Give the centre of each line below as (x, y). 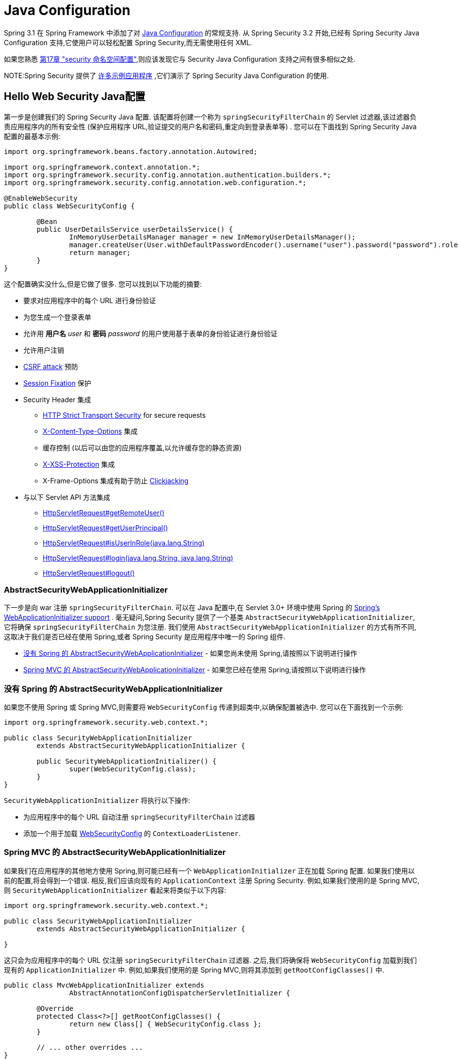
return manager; (100, 252)
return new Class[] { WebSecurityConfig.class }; (165, 1024)
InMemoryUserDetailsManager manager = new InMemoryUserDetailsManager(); (212, 237)
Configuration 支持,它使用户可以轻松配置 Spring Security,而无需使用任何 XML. (128, 42)
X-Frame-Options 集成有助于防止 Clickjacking (116, 480)
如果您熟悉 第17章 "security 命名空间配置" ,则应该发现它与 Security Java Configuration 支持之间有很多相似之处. (180, 59)
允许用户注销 (44, 350)
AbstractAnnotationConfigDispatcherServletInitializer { (180, 993)
